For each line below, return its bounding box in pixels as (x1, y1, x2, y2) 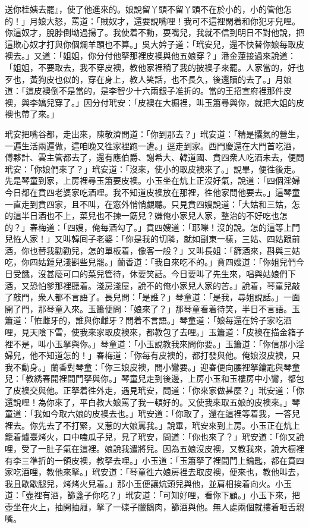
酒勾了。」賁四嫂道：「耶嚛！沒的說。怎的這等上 (108, 221, 292, 233)
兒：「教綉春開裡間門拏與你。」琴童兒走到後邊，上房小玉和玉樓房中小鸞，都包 (5, 372, 304, 385)
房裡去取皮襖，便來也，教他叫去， (171, 466, 304, 478)
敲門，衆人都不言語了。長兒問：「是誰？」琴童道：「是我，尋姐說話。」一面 (12, 291, 300, 303)
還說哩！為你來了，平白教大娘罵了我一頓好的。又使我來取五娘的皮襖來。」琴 (5, 395, 300, 408)
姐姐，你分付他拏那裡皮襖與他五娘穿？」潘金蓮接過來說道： (62, 49, 296, 62)
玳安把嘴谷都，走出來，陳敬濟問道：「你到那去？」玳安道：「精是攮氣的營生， (5, 127, 304, 140)
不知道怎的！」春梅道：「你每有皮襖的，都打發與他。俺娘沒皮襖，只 (37, 349, 300, 362)
